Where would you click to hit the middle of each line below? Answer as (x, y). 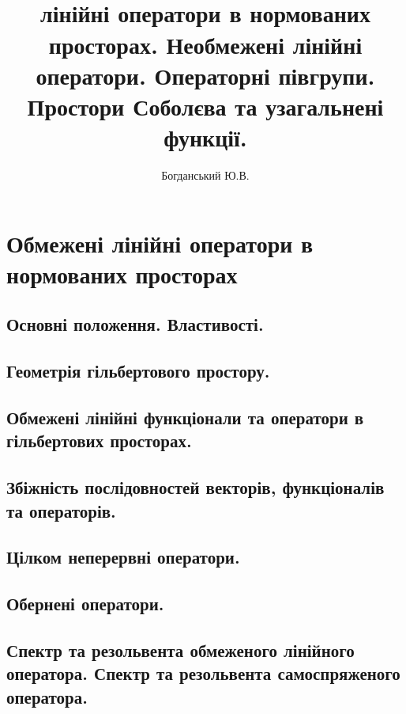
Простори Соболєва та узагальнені (205, 106)
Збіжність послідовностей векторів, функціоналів (195, 487)
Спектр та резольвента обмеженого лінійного (180, 649)
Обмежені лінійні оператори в (160, 243)
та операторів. (61, 510)
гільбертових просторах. (99, 441)
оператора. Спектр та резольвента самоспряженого (203, 673)
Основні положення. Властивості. (135, 324)
